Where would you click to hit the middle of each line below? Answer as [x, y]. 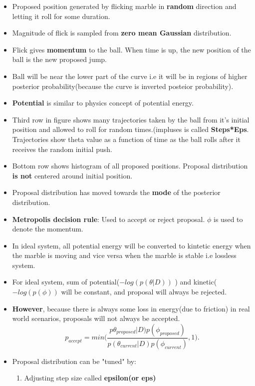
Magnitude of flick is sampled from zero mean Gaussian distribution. [122, 33]
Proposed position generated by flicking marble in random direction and [124, 6]
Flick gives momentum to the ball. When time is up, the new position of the [131, 49]
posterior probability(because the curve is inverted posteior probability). [123, 86]
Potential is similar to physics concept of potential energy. [103, 103]
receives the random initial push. [62, 149]
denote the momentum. [48, 229]
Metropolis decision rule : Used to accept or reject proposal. [109, 219]
